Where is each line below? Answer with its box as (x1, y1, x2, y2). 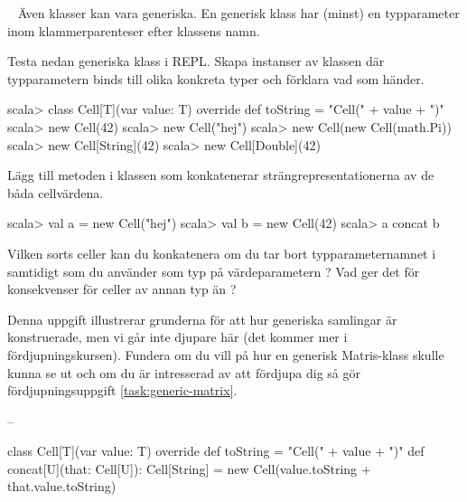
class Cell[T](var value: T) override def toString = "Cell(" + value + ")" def (7, 441, 425, 460)
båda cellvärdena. (7, 183, 104, 202)
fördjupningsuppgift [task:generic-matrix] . (7, 381, 238, 400)
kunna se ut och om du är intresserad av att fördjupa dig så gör (7, 363, 360, 382)
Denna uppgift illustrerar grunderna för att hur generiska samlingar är (7, 309, 397, 328)
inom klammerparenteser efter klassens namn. (7, 21, 260, 40)
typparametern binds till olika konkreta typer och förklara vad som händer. (7, 69, 425, 88)
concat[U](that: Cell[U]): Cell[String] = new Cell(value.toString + (7, 459, 371, 478)
